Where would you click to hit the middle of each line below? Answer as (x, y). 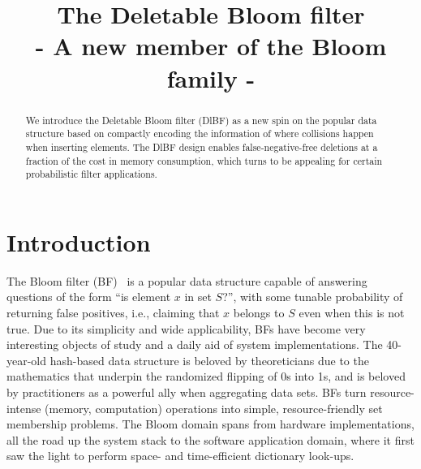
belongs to (259, 312)
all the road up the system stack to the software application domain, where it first (210, 439)
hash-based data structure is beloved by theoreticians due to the (209, 360)
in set (198, 297)
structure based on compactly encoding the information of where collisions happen (200, 133)
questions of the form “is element (89, 297)
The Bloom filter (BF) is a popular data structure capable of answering (187, 280)
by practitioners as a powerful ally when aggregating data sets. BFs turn (187, 392)
